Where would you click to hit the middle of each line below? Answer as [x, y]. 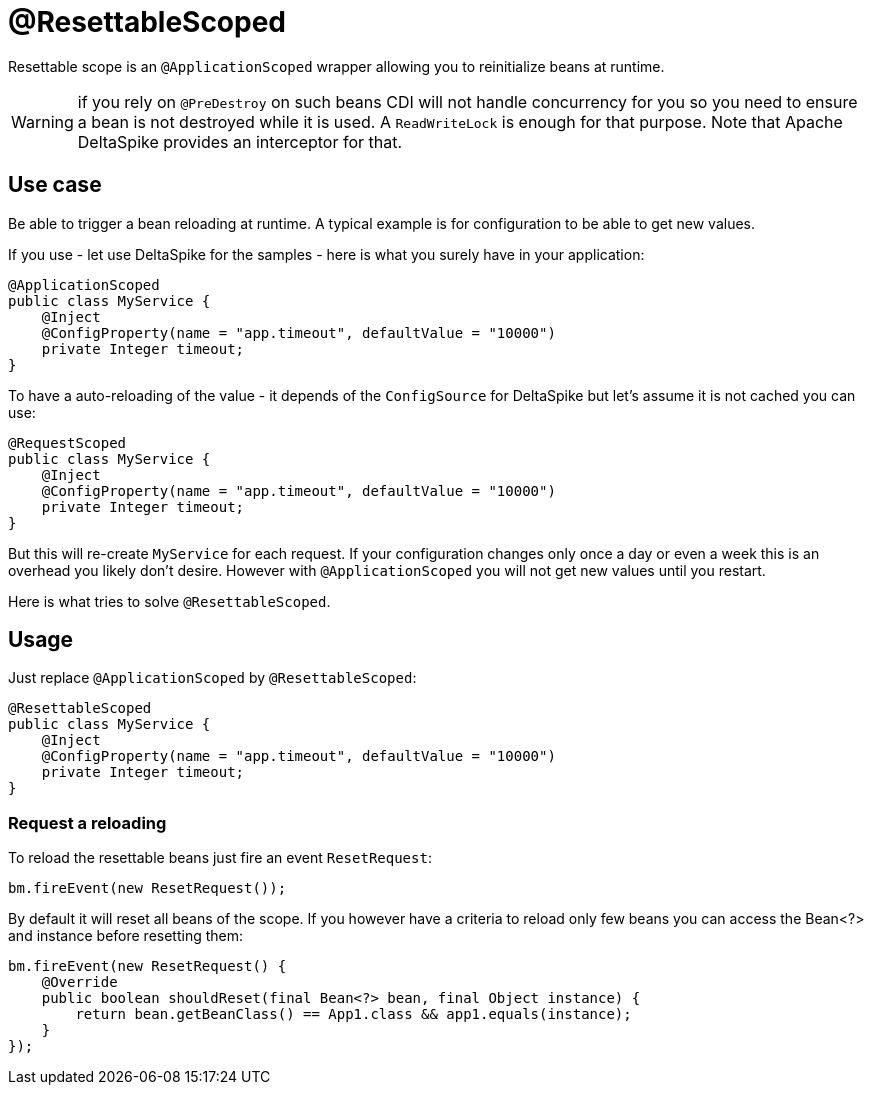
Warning [42, 121]
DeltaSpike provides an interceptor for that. [240, 141]
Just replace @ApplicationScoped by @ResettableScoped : [212, 678]
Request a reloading [87, 822]
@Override [79, 982]
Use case [55, 185]
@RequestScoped [67, 442]
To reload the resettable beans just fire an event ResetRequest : [220, 858]
